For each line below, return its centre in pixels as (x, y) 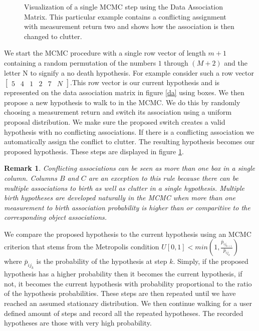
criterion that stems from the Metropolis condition (82, 247)
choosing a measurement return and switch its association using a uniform (118, 112)
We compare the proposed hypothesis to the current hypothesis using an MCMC (128, 234)
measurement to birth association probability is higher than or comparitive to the (127, 207)
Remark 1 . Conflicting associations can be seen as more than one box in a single (129, 168)
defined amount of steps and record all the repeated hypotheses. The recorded (124, 313)
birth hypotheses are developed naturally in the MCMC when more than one (120, 198)
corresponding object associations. (56, 217)
